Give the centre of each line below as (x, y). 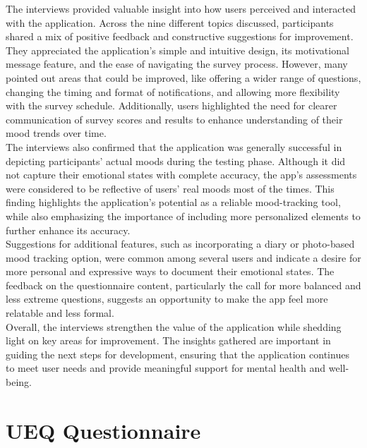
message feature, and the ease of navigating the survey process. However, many (177, 64)
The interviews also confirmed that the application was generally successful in (174, 146)
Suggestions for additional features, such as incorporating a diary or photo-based (180, 244)
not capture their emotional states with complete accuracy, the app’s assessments (181, 175)
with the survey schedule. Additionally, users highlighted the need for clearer (172, 105)
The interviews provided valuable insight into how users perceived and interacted (181, 8)
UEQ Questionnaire (103, 430)
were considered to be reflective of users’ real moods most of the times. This (170, 188)
